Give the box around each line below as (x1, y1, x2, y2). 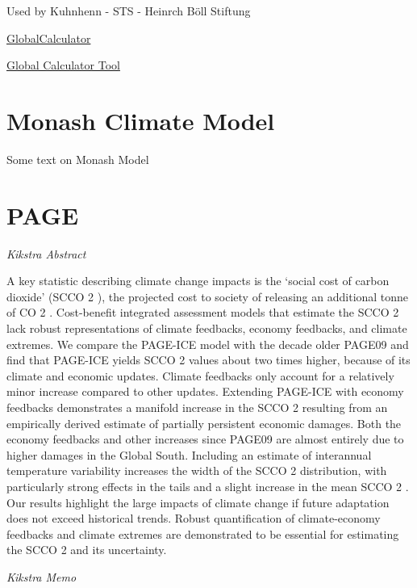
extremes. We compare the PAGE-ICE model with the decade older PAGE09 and (6, 335, 409, 352)
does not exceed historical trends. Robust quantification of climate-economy (6, 510, 381, 527)
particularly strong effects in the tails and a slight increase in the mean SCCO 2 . (6, 477, 409, 494)
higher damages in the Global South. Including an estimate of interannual (6, 446, 372, 463)
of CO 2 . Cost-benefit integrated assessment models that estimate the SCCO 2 (6, 304, 399, 321)
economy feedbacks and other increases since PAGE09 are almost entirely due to (6, 430, 404, 447)
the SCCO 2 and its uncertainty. (6, 541, 167, 558)
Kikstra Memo (6, 568, 77, 585)
